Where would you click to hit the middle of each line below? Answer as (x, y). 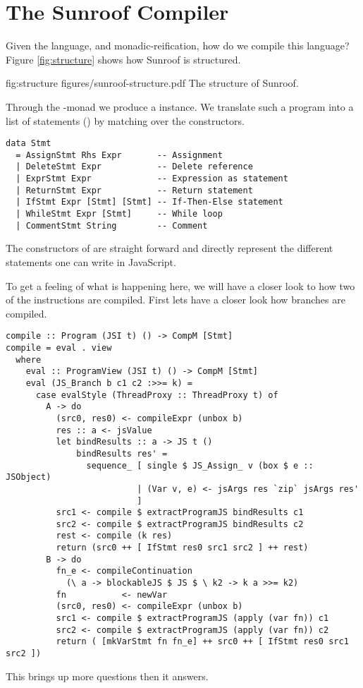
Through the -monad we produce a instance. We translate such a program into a (180, 106)
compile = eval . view (59, 348)
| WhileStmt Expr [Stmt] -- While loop (119, 214)
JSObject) (29, 477)
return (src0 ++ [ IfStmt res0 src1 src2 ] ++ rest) (182, 548)
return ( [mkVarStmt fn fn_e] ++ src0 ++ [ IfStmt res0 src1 (202, 642)
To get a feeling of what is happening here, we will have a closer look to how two (180, 285)
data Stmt (29, 144)
